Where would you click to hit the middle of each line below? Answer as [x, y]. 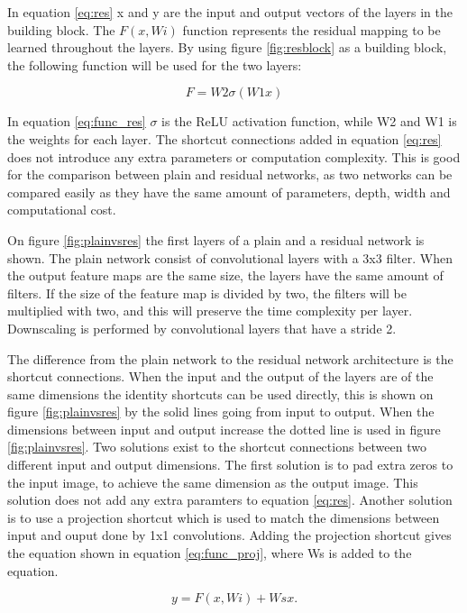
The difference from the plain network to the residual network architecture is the [230, 358]
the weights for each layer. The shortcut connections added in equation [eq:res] [224, 138]
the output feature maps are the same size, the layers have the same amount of [225, 275]
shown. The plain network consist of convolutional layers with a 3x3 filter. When [230, 257]
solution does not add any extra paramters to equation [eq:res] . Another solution [230, 500]
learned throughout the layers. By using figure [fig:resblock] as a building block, [227, 47]
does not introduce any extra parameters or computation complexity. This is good [234, 156]
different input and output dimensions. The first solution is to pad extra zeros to [230, 465]
